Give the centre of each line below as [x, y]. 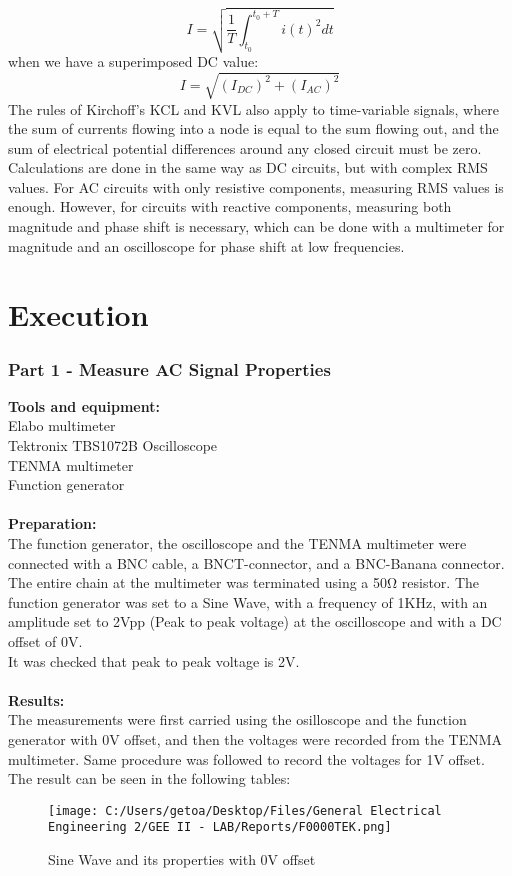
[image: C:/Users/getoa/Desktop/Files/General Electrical [245, 810]
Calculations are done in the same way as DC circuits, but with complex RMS [248, 167]
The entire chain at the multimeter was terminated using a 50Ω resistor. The [244, 582]
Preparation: [52, 523]
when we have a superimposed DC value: [133, 61]
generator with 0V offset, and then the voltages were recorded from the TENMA [255, 738]
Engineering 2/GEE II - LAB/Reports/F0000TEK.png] [220, 827]
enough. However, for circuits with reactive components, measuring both [230, 206]
